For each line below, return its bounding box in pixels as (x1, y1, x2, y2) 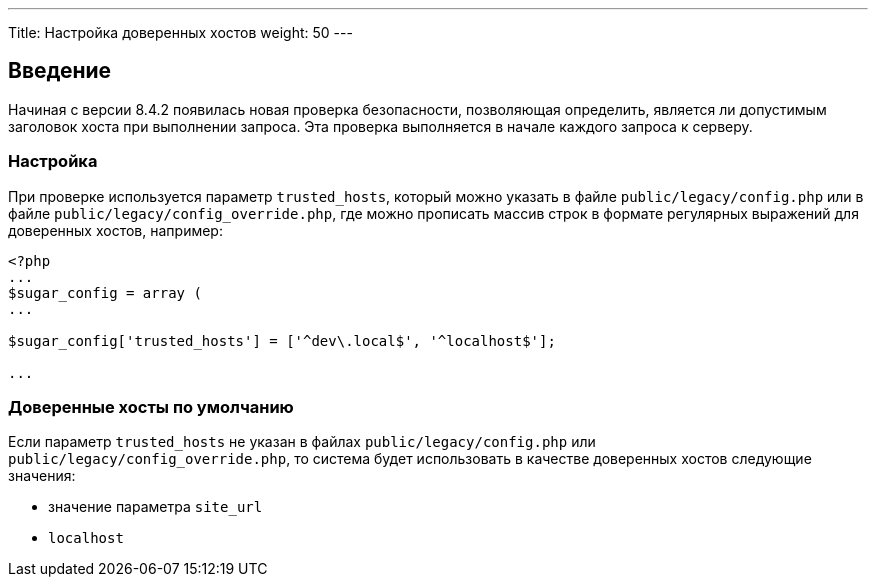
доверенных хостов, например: (8, 221, 223, 239)
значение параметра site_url (48, 498, 263, 516)
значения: (8, 467, 76, 485)
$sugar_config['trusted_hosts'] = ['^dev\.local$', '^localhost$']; (8, 332, 556, 349)
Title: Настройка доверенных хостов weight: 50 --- (8, 24, 353, 41)
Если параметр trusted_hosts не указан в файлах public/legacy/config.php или (8, 433, 596, 451)
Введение (8, 58, 112, 84)
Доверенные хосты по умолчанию (8, 396, 294, 417)
